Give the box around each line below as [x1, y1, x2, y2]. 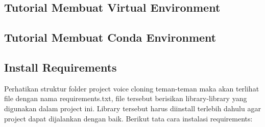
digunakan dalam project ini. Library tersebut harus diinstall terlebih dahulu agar [4, 103, 261, 113]
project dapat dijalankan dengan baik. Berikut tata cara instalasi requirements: [4, 113, 253, 123]
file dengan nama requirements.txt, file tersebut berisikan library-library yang [4, 93, 247, 104]
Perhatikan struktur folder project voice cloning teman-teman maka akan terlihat [4, 83, 259, 93]
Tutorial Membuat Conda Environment [4, 29, 216, 45]
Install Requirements [4, 59, 117, 75]
